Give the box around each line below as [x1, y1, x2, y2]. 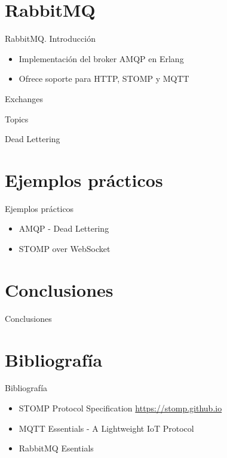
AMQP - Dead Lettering [19, 222, 109, 235]
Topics [5, 112, 29, 125]
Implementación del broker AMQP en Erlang [19, 52, 184, 64]
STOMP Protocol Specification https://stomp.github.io [19, 402, 222, 414]
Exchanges [5, 92, 44, 104]
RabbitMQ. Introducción [5, 32, 96, 45]
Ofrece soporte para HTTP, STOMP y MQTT [19, 72, 189, 85]
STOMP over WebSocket [19, 242, 111, 254]
